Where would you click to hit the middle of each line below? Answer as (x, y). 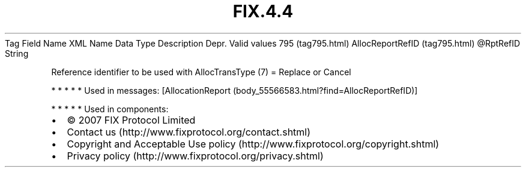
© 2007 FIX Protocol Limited (131, 120)
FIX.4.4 (263, 11)
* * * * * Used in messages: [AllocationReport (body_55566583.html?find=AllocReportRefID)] (234, 90)
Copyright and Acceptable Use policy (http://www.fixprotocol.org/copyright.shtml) (253, 144)
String (17, 53)
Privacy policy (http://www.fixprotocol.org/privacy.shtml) (195, 156)
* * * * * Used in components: (110, 109)
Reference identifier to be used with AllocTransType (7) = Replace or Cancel (201, 72)
